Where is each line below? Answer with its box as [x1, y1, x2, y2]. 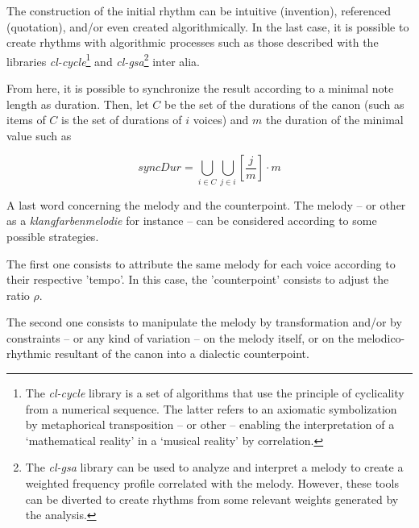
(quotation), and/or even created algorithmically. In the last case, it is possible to [6, 18, 409, 35]
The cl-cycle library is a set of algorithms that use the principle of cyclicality [25, 385, 404, 401]
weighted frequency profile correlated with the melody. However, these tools [25, 475, 399, 492]
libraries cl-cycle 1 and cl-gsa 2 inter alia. [6, 50, 200, 69]
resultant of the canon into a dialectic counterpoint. [54, 345, 309, 362]
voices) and [193, 111, 249, 128]
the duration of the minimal [265, 111, 404, 128]
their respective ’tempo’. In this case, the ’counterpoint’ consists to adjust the [6, 271, 389, 288]
